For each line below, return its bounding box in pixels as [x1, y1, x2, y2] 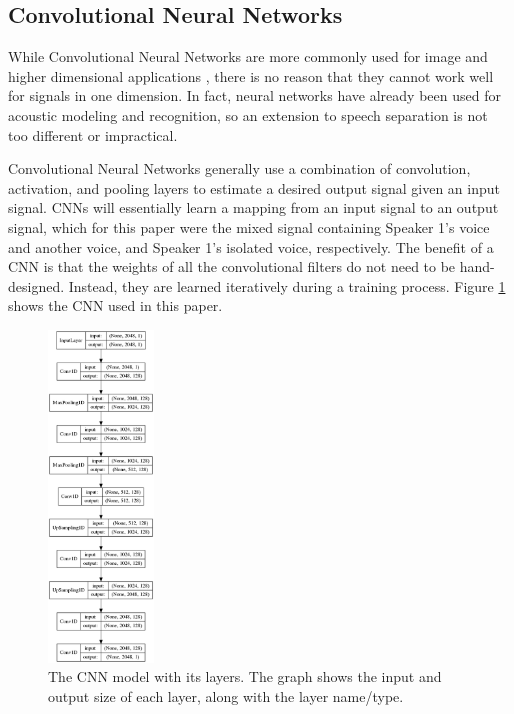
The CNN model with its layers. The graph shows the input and [48, 666, 442, 687]
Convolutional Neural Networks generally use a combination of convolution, [8, 158, 471, 179]
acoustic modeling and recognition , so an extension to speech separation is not [8, 104, 488, 125]
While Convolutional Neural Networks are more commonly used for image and [8, 46, 488, 67]
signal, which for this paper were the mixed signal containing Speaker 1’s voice [8, 216, 490, 237]
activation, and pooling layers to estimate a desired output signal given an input [8, 177, 500, 198]
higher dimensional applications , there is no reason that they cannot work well [8, 65, 494, 86]
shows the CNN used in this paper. [8, 295, 223, 316]
